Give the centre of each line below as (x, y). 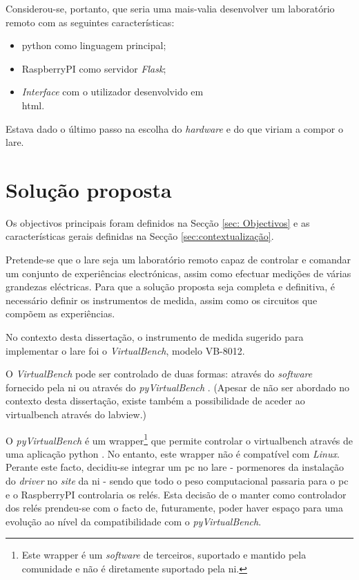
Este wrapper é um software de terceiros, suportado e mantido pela (164, 555)
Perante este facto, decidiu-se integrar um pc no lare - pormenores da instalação (175, 467)
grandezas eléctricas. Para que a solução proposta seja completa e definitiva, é (171, 287)
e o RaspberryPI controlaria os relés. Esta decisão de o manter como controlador (176, 494)
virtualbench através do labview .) (76, 414)
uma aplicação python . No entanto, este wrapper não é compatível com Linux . (173, 453)
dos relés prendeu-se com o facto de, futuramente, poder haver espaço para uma (174, 508)
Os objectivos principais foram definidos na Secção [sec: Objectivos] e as (158, 222)
